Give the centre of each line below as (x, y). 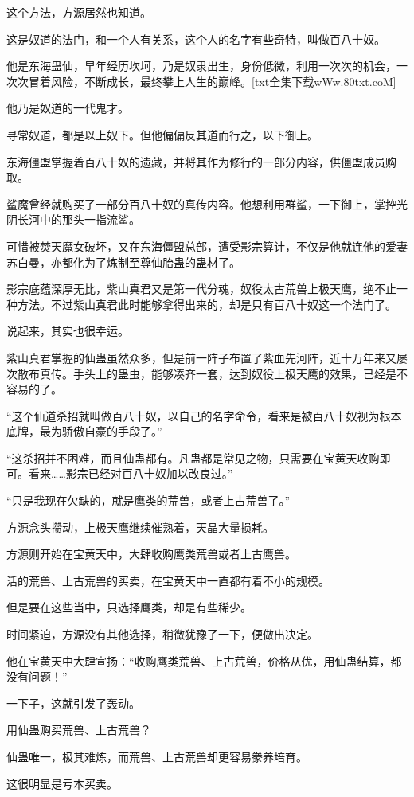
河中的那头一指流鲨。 (84, 219)
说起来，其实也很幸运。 (68, 331)
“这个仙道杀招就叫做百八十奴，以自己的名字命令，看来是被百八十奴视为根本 (204, 415)
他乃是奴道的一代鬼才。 (68, 108)
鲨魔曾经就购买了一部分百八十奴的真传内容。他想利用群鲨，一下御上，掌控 (201, 203)
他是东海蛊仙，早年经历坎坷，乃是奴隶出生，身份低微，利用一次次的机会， (201, 66)
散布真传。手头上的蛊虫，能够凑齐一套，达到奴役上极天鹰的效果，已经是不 (212, 373)
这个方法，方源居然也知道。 (79, 12)
